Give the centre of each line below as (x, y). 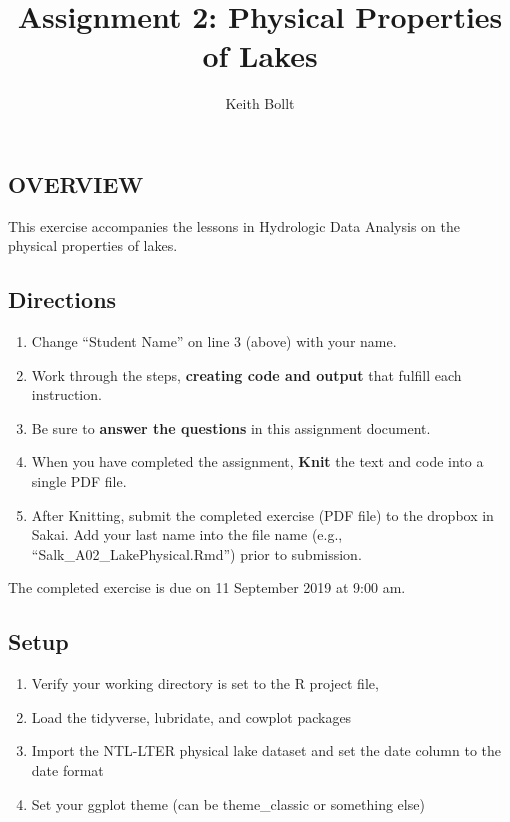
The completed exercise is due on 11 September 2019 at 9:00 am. (207, 587)
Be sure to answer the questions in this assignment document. (231, 427)
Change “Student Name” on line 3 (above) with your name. (214, 341)
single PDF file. (79, 481)
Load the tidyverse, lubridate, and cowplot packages (191, 716)
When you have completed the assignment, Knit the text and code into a (257, 461)
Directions (62, 299)
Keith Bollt (260, 103)
